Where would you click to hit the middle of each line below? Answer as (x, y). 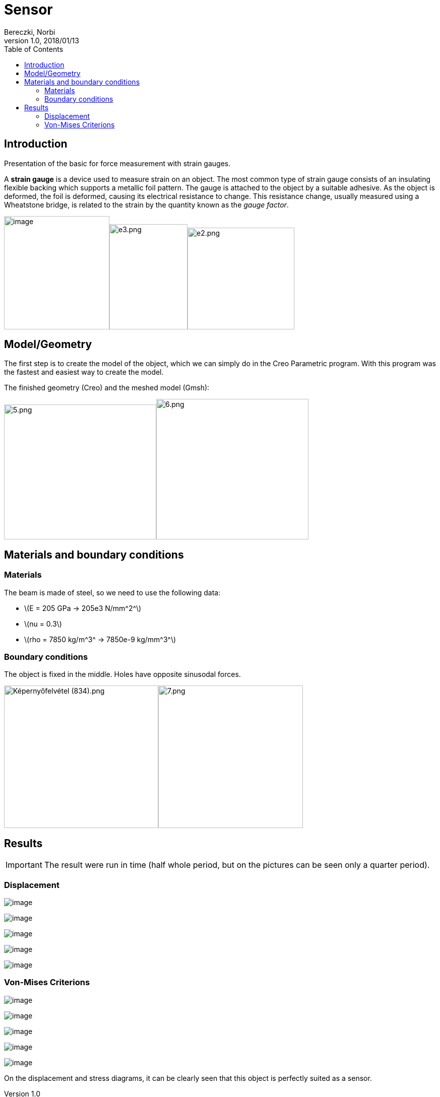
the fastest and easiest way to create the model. (84, 372)
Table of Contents (34, 49)
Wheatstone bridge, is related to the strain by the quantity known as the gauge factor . (146, 204)
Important (24, 865)
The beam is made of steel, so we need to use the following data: (112, 592)
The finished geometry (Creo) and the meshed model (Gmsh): (107, 388)
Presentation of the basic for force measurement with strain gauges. (117, 163)
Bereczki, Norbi (30, 32)
